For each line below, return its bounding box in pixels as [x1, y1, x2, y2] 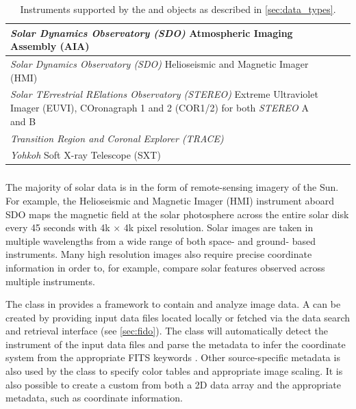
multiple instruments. [5, 274, 95, 288]
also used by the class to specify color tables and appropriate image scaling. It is [5, 364, 343, 378]
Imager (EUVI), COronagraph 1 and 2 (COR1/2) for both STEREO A [10, 101, 309, 115]
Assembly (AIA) [10, 39, 90, 53]
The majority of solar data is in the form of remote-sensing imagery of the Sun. [5, 180, 339, 194]
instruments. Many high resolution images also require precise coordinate [5, 247, 312, 261]
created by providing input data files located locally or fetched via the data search [5, 310, 351, 324]
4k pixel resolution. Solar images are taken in [123, 220, 314, 235]
